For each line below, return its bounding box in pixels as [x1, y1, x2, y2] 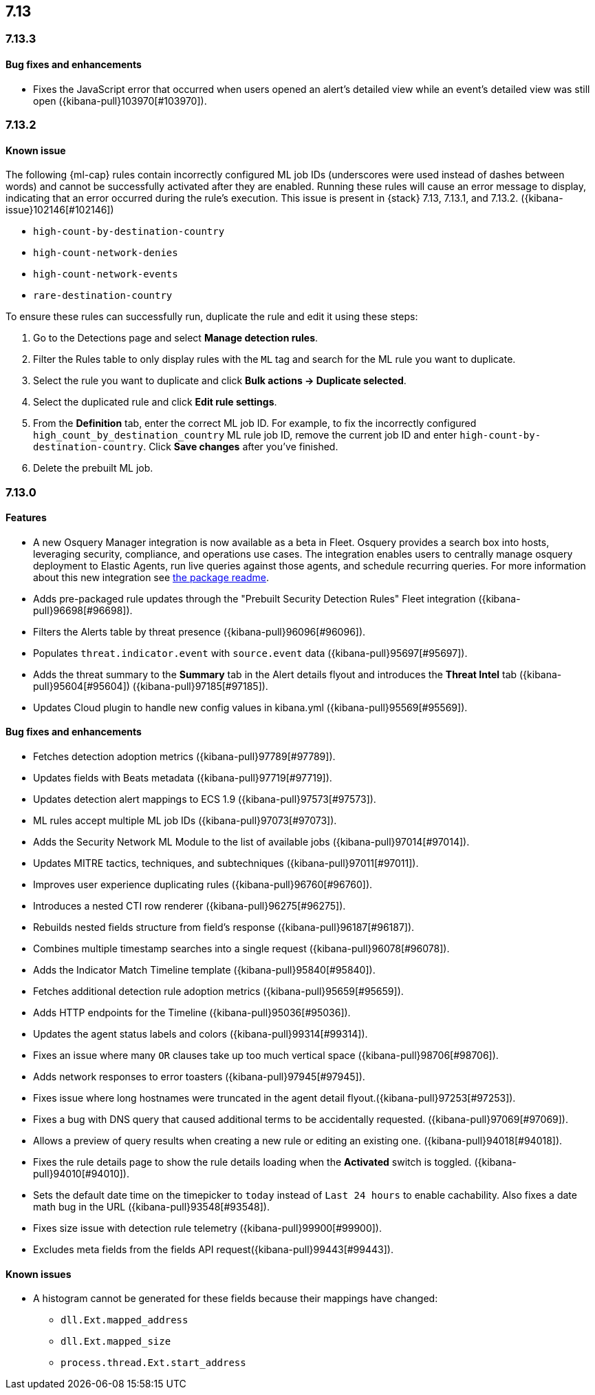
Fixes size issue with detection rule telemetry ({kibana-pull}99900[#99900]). [33, 1222, 382, 1235]
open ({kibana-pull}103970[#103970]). [33, 94, 207, 107]
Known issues [6, 1268, 72, 1280]
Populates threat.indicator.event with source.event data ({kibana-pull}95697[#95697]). [33, 647, 468, 659]
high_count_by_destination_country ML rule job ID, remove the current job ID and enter [33, 429, 457, 441]
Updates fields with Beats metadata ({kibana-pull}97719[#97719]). [33, 772, 332, 784]
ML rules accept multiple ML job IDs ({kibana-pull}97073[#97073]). [33, 815, 337, 827]
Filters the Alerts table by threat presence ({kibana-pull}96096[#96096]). [33, 625, 366, 638]
